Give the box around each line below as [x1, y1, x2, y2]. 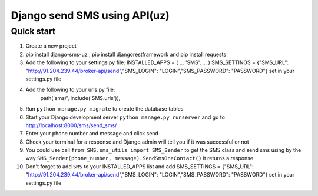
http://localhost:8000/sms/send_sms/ [25, 121, 117, 129]
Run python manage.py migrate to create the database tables [25, 105, 184, 112]
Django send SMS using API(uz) [11, 9, 170, 22]
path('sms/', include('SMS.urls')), [40, 94, 121, 101]
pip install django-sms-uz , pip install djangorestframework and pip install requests [25, 51, 227, 58]
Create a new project [25, 42, 77, 49]
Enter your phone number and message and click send [25, 130, 159, 137]
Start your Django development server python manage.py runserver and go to [25, 114, 225, 121]
